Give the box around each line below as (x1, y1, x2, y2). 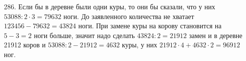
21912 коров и (4, 40, 46, 50)
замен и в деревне (189, 30, 243, 40)
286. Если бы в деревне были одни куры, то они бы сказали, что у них (4, 1, 215, 11)
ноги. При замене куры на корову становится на (78, 20, 222, 31)
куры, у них (122, 40, 158, 50)
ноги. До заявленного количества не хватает (63, 11, 194, 21)
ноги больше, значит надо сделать (34, 30, 135, 40)
